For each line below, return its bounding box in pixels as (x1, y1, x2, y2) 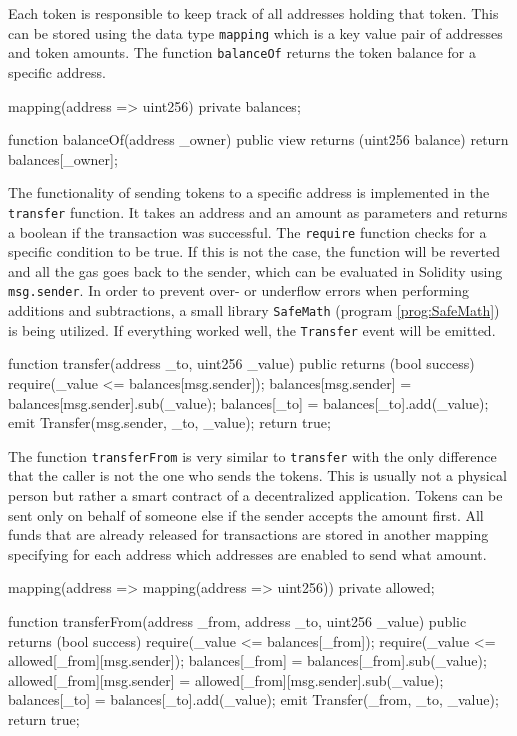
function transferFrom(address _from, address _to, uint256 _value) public (8, 610, 467, 631)
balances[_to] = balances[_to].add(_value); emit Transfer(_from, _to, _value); (8, 689, 499, 710)
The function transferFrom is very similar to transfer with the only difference (8, 445, 497, 466)
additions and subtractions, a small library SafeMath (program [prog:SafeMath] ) (8, 300, 500, 321)
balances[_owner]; (8, 148, 118, 169)
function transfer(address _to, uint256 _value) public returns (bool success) (8, 353, 475, 374)
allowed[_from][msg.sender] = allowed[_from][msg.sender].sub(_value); (8, 669, 444, 690)
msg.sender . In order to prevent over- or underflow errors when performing (8, 280, 470, 301)
